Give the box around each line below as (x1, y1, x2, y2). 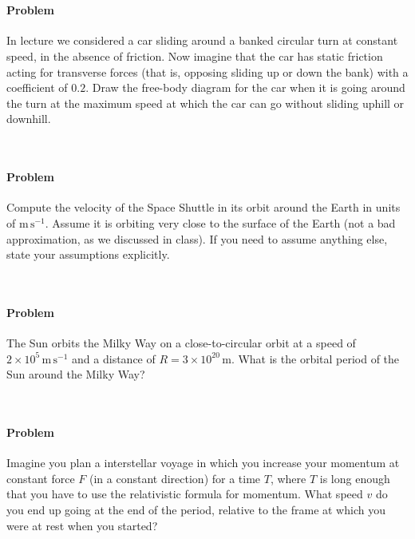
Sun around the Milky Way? (6, 366, 145, 382)
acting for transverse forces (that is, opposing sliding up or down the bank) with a (6, 63, 409, 80)
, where (270, 470, 306, 486)
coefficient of (6, 79, 68, 96)
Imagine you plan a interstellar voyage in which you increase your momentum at (6, 454, 400, 471)
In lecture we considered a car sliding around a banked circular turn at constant (6, 32, 398, 49)
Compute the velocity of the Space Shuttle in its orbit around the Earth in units (6, 199, 401, 216)
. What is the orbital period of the (231, 350, 400, 367)
